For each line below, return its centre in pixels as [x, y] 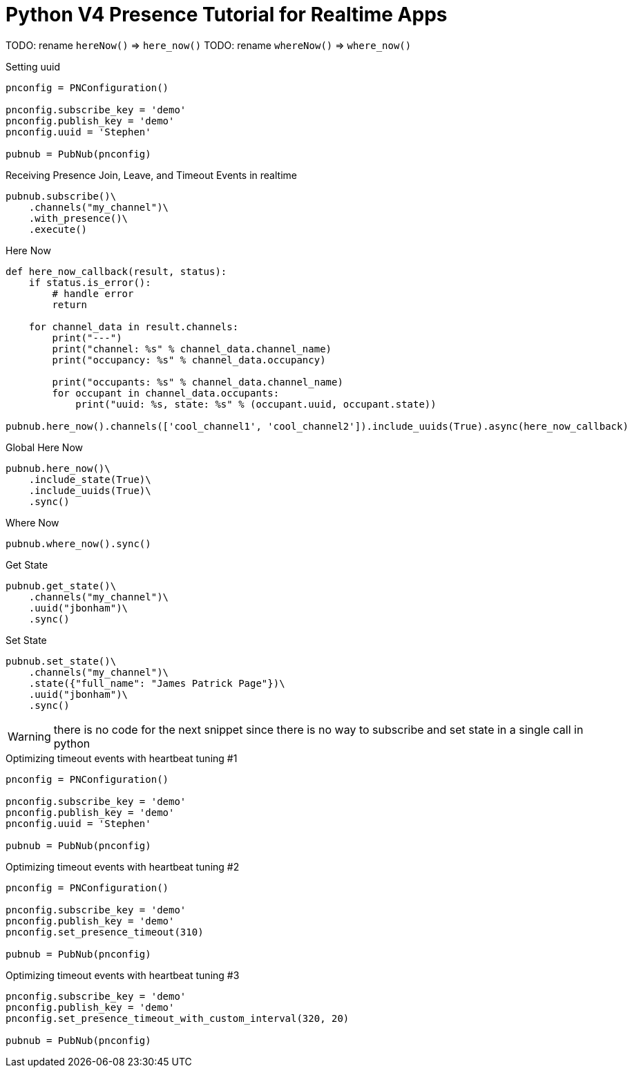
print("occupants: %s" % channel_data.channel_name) [198, 382]
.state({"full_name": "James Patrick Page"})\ [157, 683]
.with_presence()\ [78, 218]
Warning [29, 736]
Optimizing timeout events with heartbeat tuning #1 [122, 758]
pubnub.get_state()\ [61, 586]
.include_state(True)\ [90, 479]
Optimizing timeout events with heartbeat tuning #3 [123, 975]
